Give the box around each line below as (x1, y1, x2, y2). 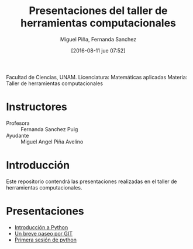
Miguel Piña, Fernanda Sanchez (60, 36, 137, 43)
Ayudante (6, 132, 29, 139)
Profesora (6, 120, 30, 127)
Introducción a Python (14, 223, 68, 231)
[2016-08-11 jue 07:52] (71, 47, 126, 54)
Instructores (6, 100, 67, 114)
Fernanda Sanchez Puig (20, 125, 78, 132)
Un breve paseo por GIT (14, 230, 73, 237)
